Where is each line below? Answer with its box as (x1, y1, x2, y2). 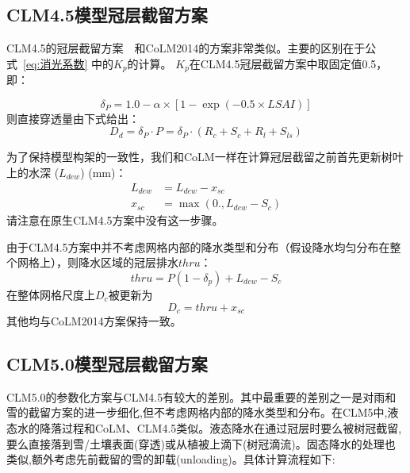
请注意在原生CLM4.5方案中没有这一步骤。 (6, 212, 224, 229)
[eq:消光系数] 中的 (23, 55, 113, 71)
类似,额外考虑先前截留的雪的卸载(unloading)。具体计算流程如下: (6, 451, 335, 467)
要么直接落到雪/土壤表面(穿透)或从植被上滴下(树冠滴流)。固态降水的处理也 (6, 435, 396, 452)
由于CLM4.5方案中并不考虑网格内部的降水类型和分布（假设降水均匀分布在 (6, 238, 390, 255)
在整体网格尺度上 (6, 286, 95, 302)
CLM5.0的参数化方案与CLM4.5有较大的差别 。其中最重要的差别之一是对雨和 (6, 388, 397, 405)
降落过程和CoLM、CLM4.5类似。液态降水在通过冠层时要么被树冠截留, (39, 419, 402, 436)
